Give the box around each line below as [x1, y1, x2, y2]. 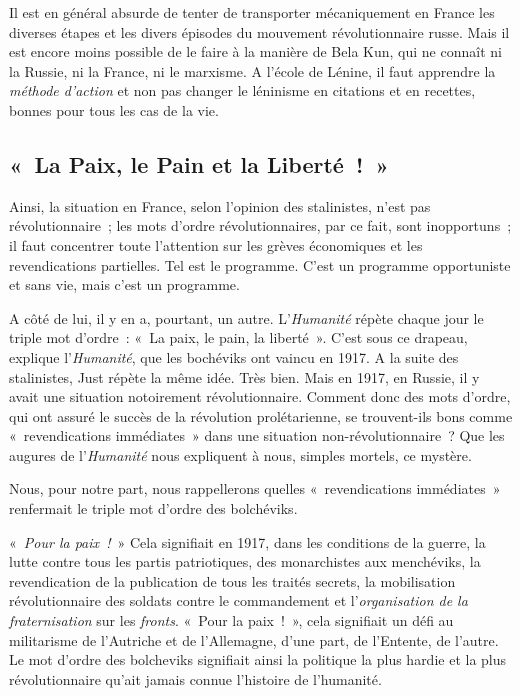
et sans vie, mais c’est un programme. [9, 274, 240, 295]
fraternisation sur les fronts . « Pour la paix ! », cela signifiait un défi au [9, 610, 454, 631]
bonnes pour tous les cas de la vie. [9, 99, 219, 120]
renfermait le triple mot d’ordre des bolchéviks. [9, 498, 298, 519]
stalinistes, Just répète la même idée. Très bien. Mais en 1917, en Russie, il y [9, 366, 480, 387]
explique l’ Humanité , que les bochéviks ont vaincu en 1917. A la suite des [9, 346, 459, 367]
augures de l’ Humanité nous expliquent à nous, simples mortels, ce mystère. [9, 444, 472, 465]
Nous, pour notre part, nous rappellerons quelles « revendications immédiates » [9, 478, 501, 499]
